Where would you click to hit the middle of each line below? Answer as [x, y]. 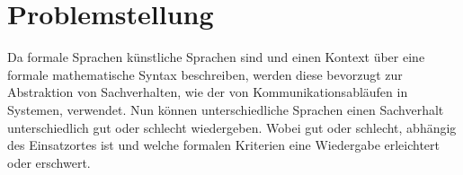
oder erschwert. [49, 162]
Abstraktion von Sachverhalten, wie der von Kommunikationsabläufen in [208, 92]
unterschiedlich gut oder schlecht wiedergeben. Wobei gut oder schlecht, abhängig [232, 127]
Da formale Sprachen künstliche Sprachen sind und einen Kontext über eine [216, 57]
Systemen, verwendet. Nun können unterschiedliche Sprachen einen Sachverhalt [226, 109]
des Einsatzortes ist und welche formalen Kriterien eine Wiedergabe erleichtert [224, 145]
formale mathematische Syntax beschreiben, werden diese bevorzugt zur [205, 74]
